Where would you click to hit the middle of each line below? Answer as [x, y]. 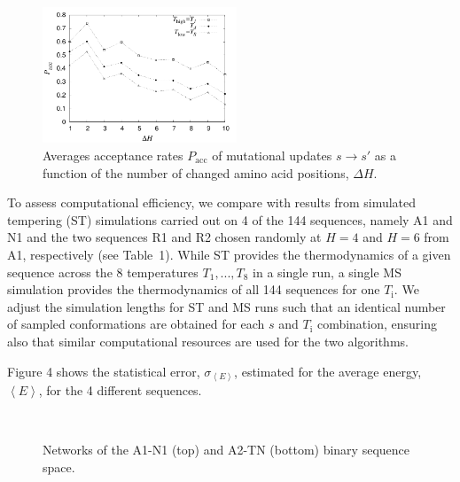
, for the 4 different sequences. [120, 390]
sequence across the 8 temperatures [103, 272]
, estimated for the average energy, [328, 371]
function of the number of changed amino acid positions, [196, 172]
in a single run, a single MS [327, 272]
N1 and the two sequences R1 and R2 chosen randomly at [164, 237]
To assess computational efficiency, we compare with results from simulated [212, 202]
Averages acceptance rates [113, 155]
